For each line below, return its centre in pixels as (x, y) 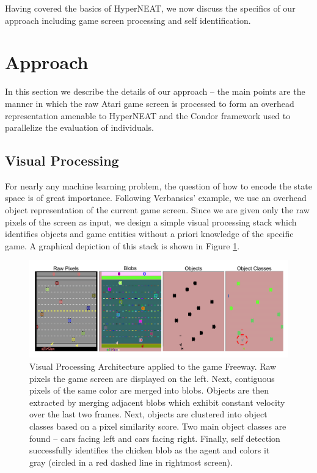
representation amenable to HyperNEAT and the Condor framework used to (148, 115)
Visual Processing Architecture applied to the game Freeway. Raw (153, 366)
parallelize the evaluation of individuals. (79, 127)
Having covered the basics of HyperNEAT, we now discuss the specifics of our (150, 8)
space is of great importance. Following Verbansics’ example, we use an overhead (156, 198)
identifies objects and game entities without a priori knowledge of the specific (149, 234)
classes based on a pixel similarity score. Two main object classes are (158, 426)
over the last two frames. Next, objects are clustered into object (148, 414)
